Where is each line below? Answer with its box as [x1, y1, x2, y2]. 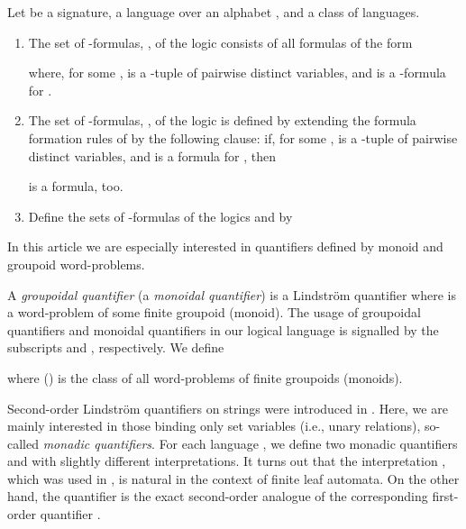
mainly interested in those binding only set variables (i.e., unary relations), [7, 416, 421, 435]
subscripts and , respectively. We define [7, 338, 224, 357]
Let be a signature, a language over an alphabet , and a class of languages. [7, 3, 420, 21]
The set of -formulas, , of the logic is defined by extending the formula [28, 111, 416, 130]
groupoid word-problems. [7, 254, 145, 273]
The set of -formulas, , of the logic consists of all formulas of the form [28, 32, 413, 51]
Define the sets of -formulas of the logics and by [28, 206, 293, 225]
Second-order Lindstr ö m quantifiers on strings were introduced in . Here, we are [7, 398, 448, 417]
